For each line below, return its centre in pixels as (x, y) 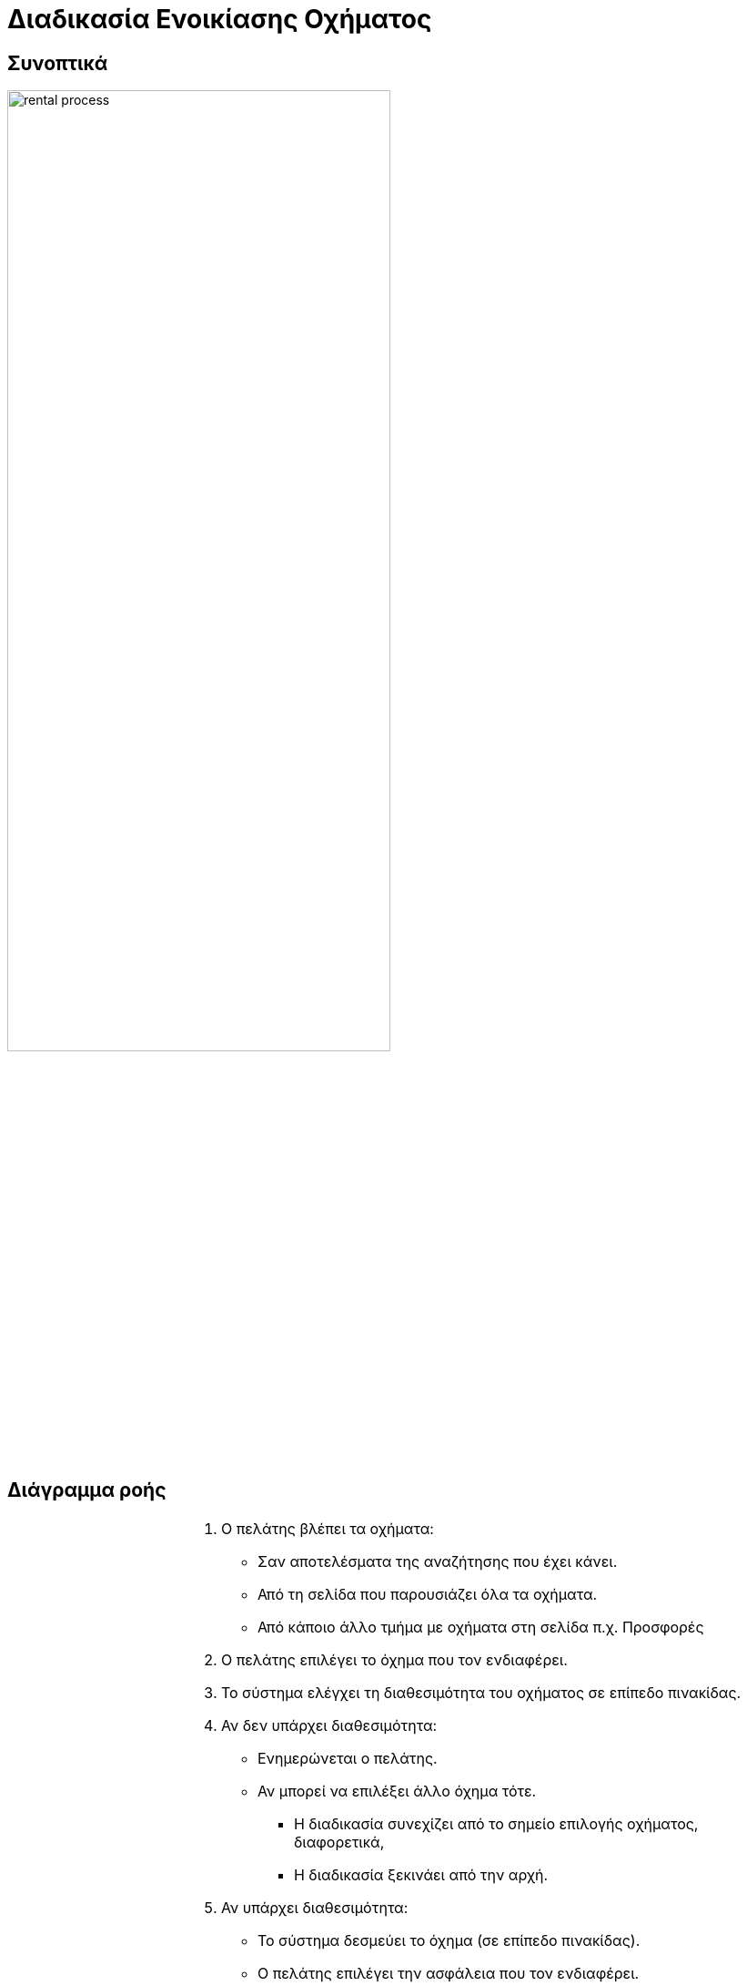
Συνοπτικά (58, 63)
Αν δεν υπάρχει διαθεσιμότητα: (329, 1726)
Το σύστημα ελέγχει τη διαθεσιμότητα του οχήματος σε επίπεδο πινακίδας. (481, 1693)
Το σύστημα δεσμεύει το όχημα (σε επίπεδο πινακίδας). (449, 1941)
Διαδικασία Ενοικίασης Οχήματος (220, 19)
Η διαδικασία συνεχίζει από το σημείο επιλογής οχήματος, (496, 1824)
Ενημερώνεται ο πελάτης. (347, 1759)
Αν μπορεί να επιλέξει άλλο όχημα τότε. (397, 1791)
